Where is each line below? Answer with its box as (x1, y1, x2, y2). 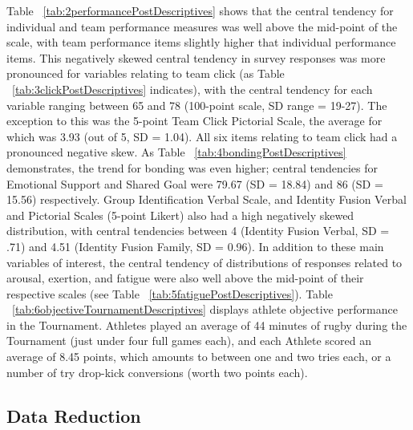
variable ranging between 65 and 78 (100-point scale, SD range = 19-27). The (6, 96, 387, 113)
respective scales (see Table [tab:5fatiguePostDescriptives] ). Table (6, 285, 333, 302)
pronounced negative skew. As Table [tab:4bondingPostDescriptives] (6, 144, 346, 160)
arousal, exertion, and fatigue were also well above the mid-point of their (6, 270, 364, 286)
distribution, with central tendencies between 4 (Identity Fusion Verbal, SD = (6, 222, 390, 239)
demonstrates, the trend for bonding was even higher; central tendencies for (6, 159, 378, 176)
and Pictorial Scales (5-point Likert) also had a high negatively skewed (6, 206, 354, 223)
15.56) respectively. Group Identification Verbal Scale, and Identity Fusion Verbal (6, 191, 407, 208)
